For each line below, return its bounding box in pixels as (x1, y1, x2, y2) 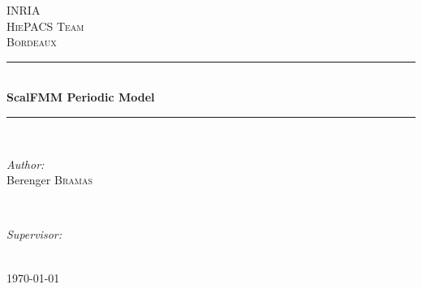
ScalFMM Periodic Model (6, 88, 155, 106)
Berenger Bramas (6, 171, 93, 188)
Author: (6, 155, 45, 172)
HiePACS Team (6, 17, 84, 34)
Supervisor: (6, 226, 62, 243)
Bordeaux (6, 33, 57, 50)
